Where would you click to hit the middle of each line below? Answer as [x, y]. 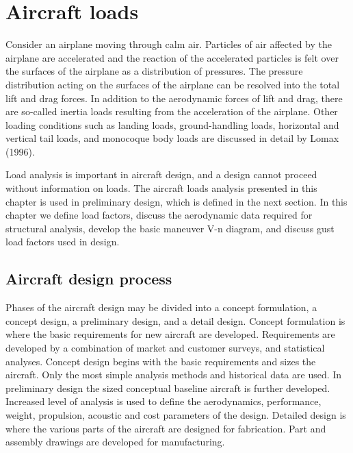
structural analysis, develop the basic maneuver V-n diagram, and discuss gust [170, 228]
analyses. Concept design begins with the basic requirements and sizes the [161, 361]
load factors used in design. [63, 242]
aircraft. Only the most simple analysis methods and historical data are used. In [174, 375]
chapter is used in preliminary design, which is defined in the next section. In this [176, 201]
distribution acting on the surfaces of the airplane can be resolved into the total [173, 84]
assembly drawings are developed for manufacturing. [115, 442]
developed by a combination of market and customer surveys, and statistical [165, 348]
